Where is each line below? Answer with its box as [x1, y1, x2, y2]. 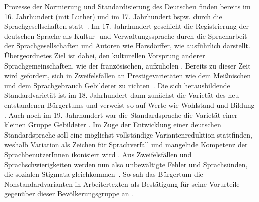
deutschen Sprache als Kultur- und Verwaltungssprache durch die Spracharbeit [4, 30, 247, 41]
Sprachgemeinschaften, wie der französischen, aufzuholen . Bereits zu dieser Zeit [4, 60, 251, 71]
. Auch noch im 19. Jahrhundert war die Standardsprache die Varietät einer [4, 109, 238, 120]
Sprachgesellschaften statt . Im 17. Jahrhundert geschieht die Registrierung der [4, 21, 249, 31]
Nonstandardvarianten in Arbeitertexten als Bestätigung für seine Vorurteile [4, 178, 240, 189]
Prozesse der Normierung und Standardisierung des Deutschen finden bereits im [4, 1, 251, 11]
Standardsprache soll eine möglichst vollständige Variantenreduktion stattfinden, [4, 129, 252, 140]
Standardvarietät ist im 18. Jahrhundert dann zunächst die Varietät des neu [4, 90, 239, 100]
